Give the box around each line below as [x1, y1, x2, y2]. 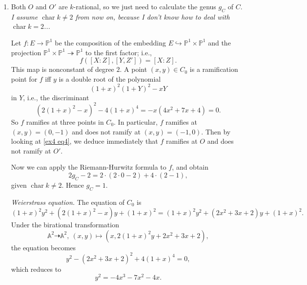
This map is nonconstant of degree [11, 64, 114, 74]
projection [11, 47, 41, 57]
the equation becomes [11, 242, 76, 252]
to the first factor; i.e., [85, 47, 152, 57]
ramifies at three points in [26, 116, 104, 127]
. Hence [61, 179, 84, 190]
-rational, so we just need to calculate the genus [73, 1, 216, 11]
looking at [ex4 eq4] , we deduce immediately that [11, 136, 158, 146]
